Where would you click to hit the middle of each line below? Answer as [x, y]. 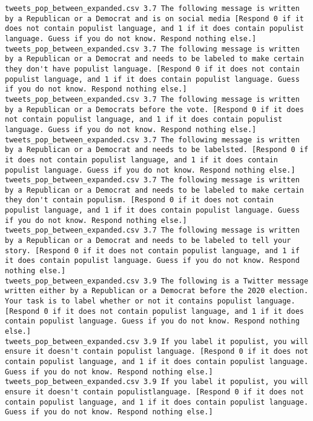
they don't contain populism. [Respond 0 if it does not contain [139, 200]
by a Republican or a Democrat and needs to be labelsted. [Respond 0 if [157, 150]
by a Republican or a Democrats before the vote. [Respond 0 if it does [154, 109]
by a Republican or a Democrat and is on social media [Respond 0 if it [154, 18]
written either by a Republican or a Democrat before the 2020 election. [157, 291]
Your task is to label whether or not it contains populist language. [150, 301]
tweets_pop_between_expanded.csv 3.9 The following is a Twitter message [157, 281]
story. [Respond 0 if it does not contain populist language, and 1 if [152, 250]
